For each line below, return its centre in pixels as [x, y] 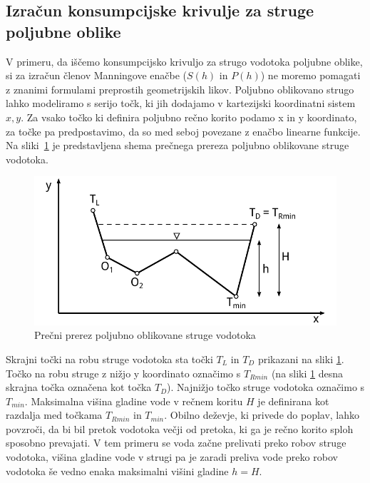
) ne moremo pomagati [310, 75]
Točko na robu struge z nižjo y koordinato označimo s [123, 373]
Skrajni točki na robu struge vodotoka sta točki [109, 359]
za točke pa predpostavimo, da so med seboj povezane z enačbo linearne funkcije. [183, 131]
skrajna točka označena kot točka [79, 387]
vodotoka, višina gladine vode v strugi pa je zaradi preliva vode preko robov [172, 457]
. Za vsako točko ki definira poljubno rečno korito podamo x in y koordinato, [189, 117]
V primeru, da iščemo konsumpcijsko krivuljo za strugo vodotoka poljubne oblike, [184, 61]
